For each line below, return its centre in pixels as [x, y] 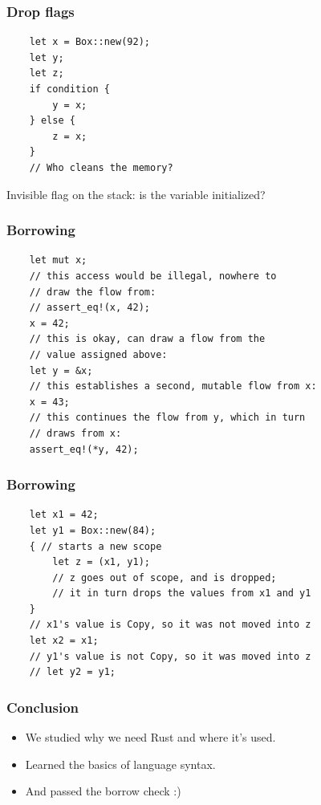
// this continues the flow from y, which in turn [167, 418]
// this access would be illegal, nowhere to [153, 276]
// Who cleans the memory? [101, 167]
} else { [52, 121]
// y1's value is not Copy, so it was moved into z [170, 656]
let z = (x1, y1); [101, 562]
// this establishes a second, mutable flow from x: [173, 386]
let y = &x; [61, 370]
